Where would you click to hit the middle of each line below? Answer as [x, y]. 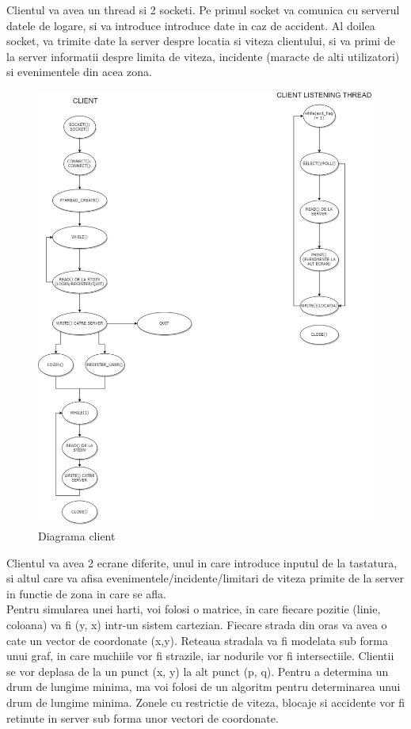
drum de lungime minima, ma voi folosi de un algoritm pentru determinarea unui [204, 687]
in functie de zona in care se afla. [86, 593]
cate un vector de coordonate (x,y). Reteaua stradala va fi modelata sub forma [197, 640]
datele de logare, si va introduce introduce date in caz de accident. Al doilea [191, 25]
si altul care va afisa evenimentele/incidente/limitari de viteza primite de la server [205, 578]
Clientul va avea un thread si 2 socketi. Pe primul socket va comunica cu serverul [203, 10]
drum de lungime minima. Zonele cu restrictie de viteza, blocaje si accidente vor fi [206, 702]
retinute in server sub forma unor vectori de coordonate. [143, 718]
